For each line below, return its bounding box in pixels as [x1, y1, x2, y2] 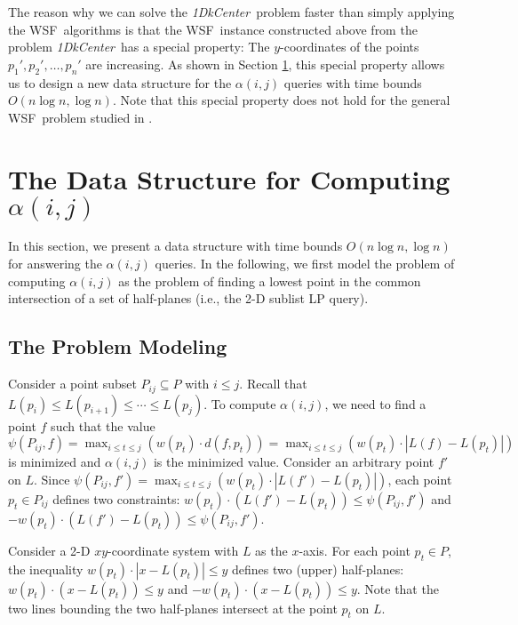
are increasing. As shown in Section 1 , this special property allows [85, 54, 445, 73]
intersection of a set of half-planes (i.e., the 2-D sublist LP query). [8, 289, 369, 308]
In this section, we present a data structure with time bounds [8, 236, 343, 255]
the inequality [8, 559, 84, 578]
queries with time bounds [283, 73, 422, 92]
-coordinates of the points [280, 37, 419, 56]
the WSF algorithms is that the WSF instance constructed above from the [8, 20, 418, 38]
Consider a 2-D [8, 541, 91, 559]
